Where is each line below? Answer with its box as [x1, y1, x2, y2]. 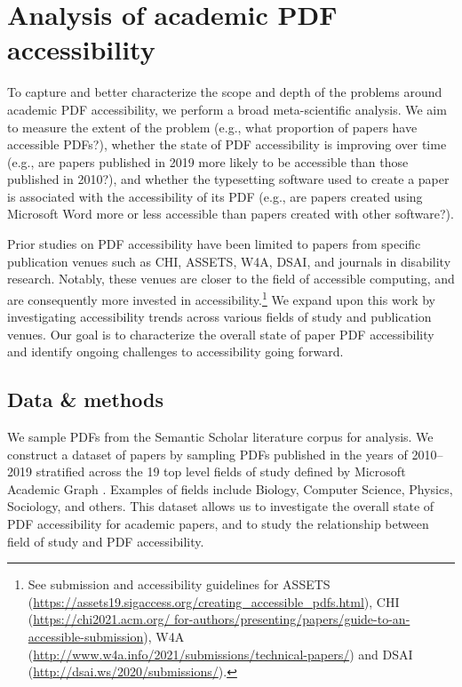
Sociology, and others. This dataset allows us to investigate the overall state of [7, 497, 434, 515]
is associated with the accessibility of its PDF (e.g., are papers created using [7, 187, 423, 205]
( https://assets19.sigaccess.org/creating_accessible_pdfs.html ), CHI [28, 592, 400, 611]
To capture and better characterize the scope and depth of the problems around [7, 83, 442, 101]
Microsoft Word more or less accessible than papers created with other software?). [7, 204, 454, 223]
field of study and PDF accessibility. [7, 531, 204, 550]
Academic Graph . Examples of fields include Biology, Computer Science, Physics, [7, 479, 453, 498]
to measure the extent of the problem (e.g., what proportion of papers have [7, 117, 418, 136]
